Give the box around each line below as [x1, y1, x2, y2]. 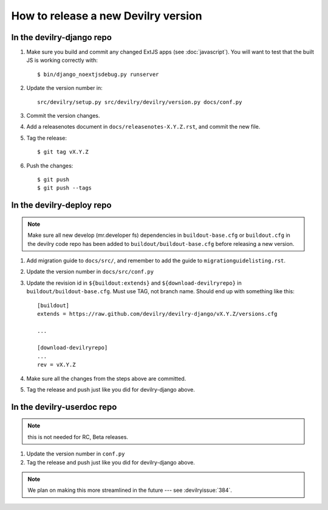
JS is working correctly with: [26, 56, 98, 64]
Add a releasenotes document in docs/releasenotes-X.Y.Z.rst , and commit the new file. [26, 123, 261, 131]
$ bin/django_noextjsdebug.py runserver [37, 70, 159, 78]
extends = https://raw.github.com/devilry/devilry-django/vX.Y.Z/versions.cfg [37, 310, 278, 317]
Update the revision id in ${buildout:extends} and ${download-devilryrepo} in [26, 279, 242, 287]
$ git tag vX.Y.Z [37, 149, 89, 155]
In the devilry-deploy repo [11, 200, 112, 211]
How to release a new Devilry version [11, 9, 203, 22]
